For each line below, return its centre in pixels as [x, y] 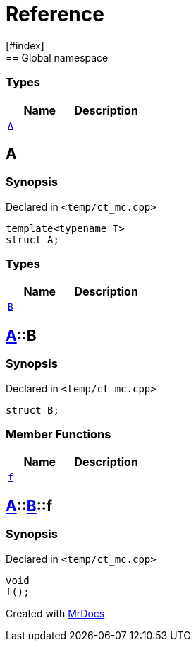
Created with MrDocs [55, 613]
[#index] [25, 45]
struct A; [32, 239]
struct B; [32, 410]
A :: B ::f [29, 506]
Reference [55, 14]
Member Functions [59, 435]
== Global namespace [57, 57]
